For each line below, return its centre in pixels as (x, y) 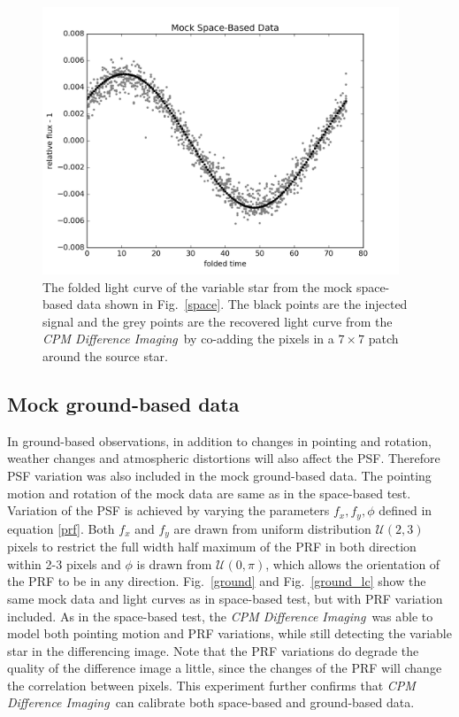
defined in (405, 510)
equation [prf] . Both (61, 528)
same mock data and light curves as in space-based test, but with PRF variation (225, 598)
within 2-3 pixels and (64, 563)
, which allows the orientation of (353, 563)
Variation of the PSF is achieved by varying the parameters (168, 510)
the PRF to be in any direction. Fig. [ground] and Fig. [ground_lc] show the (217, 581)
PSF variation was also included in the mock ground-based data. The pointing (219, 476)
